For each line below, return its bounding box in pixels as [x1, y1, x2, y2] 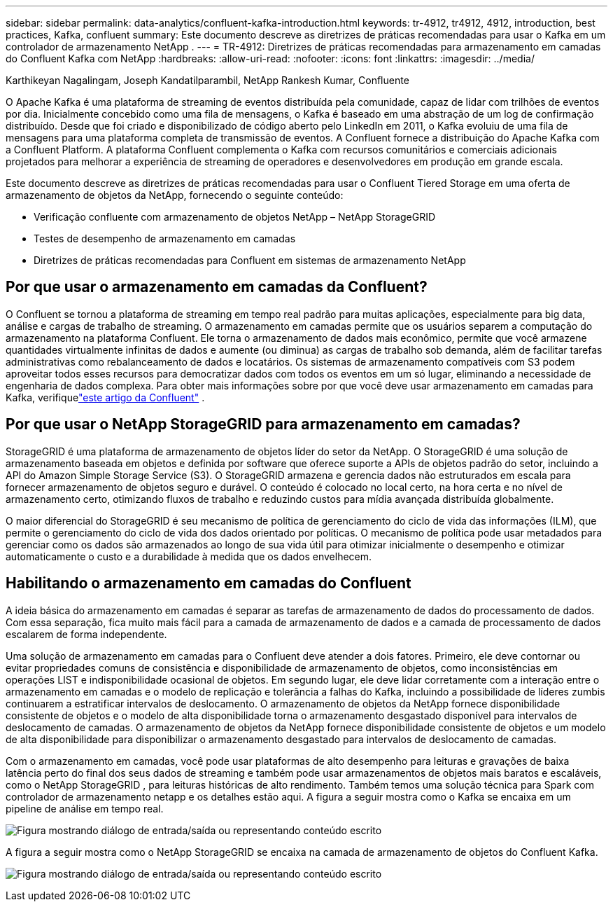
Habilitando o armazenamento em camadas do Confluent [6, 574, 411, 593]
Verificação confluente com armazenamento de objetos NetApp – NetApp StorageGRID [34, 211, 436, 223]
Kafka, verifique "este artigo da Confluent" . [6, 391, 205, 403]
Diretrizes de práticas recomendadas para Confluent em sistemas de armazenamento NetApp [34, 254, 466, 266]
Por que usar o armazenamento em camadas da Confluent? [6, 278, 428, 296]
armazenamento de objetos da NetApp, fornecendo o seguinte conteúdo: [6, 189, 344, 201]
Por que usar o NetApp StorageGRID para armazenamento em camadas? [6, 415, 521, 434]
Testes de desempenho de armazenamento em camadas [34, 233, 296, 244]
